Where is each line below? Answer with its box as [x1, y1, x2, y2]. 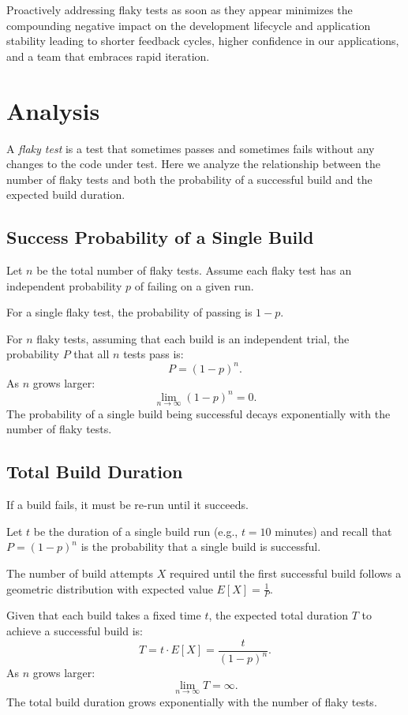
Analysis [6, 94, 100, 126]
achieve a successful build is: [6, 623, 143, 639]
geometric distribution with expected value [6, 580, 213, 597]
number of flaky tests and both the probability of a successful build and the [6, 170, 372, 187]
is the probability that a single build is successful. [80, 538, 321, 555]
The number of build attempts [6, 565, 154, 582]
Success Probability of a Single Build [6, 225, 314, 249]
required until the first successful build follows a [169, 565, 402, 582]
